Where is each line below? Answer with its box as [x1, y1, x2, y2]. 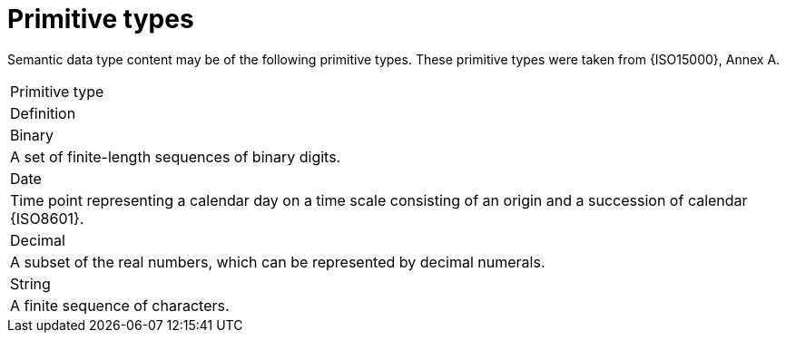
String [10, 274, 51, 293]
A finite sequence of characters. [10, 296, 230, 315]
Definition [10, 103, 76, 122]
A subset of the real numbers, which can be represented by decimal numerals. [10, 252, 545, 271]
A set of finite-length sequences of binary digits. [10, 147, 341, 166]
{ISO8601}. [10, 209, 84, 228]
